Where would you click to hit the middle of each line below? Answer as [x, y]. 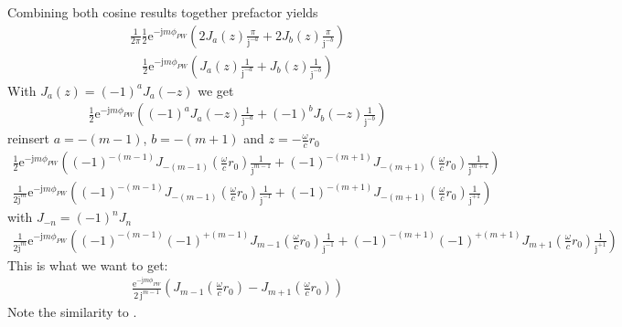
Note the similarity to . [72, 312]
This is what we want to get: [88, 264]
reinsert [29, 138]
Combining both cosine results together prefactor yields [163, 12]
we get [216, 90]
